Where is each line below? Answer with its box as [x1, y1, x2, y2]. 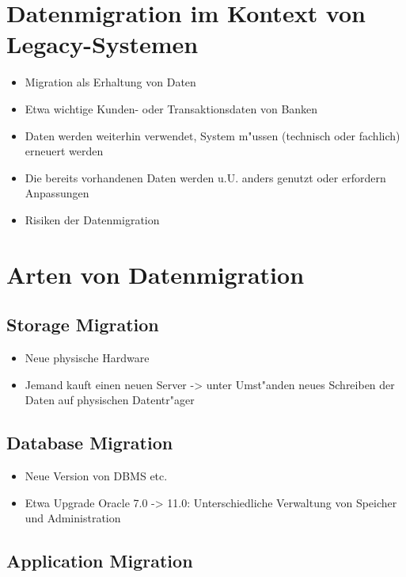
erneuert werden [25, 143, 104, 159]
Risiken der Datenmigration [25, 211, 160, 227]
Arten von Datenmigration [6, 258, 305, 290]
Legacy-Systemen [6, 28, 199, 60]
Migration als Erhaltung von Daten [25, 74, 196, 90]
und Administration [25, 510, 121, 526]
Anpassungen [25, 185, 89, 201]
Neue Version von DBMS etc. [25, 468, 168, 484]
